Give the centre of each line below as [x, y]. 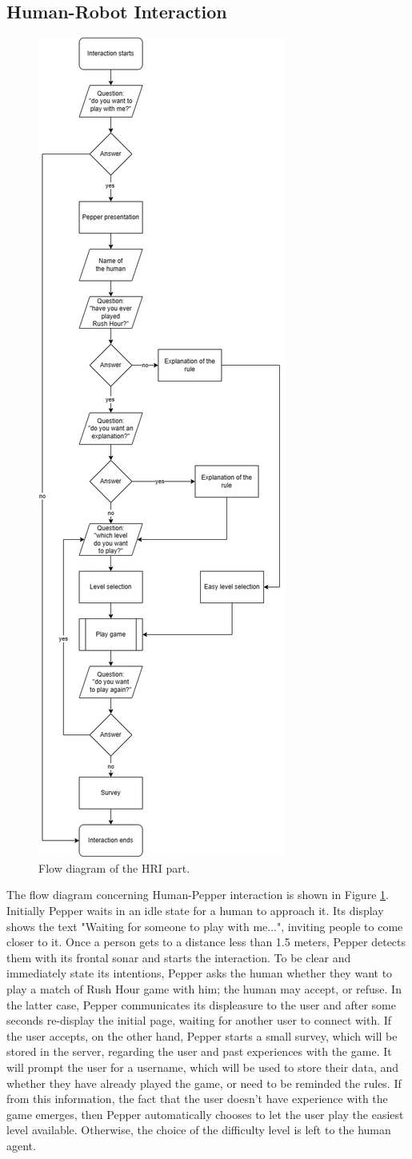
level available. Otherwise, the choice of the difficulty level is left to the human [199, 1130]
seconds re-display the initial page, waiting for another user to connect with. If [199, 1020]
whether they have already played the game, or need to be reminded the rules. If [204, 1083]
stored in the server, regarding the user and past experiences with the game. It [199, 1051]
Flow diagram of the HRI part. [114, 867]
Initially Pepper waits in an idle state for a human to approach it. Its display [195, 910]
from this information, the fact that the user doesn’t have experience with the [197, 1099]
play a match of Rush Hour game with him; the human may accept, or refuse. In [204, 988]
